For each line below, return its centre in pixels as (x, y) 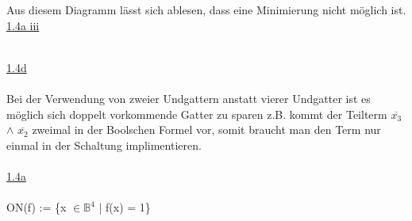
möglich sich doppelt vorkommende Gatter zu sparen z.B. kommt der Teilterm (197, 114)
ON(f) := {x (37, 207)
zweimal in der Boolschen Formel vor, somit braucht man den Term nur (206, 130)
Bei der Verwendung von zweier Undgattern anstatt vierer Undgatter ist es (189, 99)
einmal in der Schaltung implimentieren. (104, 145)
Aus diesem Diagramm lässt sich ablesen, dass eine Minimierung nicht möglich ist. (206, 10)
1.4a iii (23, 25)
